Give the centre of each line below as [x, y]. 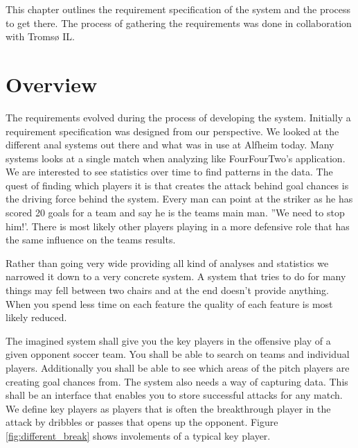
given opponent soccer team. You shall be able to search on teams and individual [178, 354]
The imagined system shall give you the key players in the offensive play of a [168, 340]
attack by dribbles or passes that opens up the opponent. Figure [142, 422]
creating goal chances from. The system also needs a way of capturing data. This [177, 381]
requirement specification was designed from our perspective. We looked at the [172, 131]
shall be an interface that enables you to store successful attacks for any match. [174, 395]
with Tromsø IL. [40, 36]
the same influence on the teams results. [91, 240]
